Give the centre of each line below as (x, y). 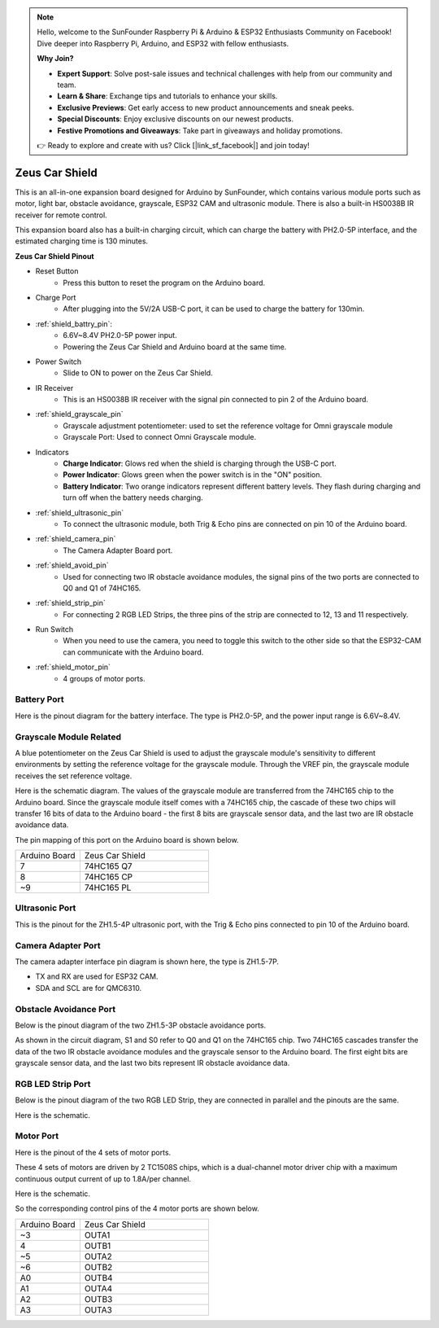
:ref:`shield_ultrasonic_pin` (80, 512)
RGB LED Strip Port (53, 1084)
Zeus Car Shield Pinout (54, 256)
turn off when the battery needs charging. (133, 497)
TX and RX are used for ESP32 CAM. (97, 976)
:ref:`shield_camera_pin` (76, 539)
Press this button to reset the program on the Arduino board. (164, 283)
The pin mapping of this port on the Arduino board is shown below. (127, 839)
